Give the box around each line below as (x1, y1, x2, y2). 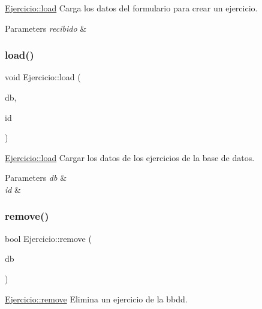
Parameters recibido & (5, 22, 87, 34)
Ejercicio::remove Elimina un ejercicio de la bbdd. (5, 292, 188, 305)
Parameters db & (5, 171, 67, 184)
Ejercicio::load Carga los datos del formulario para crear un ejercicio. (5, 2, 258, 14)
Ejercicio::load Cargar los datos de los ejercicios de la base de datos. (5, 151, 255, 163)
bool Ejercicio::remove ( (5, 232, 92, 244)
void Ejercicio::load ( (5, 71, 81, 83)
